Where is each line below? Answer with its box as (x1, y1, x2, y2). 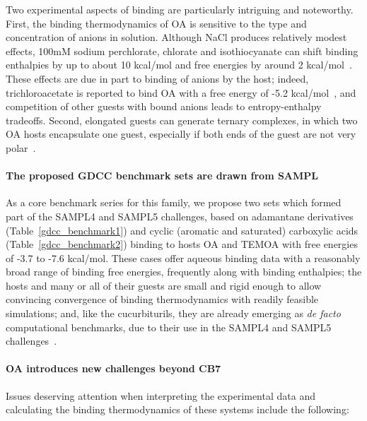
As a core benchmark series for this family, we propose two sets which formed (6, 195, 342, 210)
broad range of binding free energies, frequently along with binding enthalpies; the (6, 264, 362, 279)
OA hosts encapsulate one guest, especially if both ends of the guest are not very (6, 126, 356, 141)
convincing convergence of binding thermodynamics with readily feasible (6, 292, 319, 307)
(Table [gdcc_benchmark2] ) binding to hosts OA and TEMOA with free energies (6, 237, 358, 251)
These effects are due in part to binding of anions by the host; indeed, (6, 71, 309, 85)
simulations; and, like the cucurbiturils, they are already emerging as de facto (6, 306, 341, 321)
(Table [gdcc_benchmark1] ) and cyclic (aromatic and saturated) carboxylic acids (6, 223, 359, 237)
